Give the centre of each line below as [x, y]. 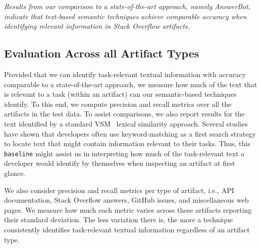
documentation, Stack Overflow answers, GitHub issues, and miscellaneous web [126, 200]
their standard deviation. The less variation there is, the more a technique [119, 220]
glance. [15, 173]
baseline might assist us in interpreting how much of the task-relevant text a [124, 153]
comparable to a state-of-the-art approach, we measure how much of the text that [131, 84]
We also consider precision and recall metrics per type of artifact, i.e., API [119, 190]
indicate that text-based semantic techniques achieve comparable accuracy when [125, 16]
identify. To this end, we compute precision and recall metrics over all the [118, 104]
